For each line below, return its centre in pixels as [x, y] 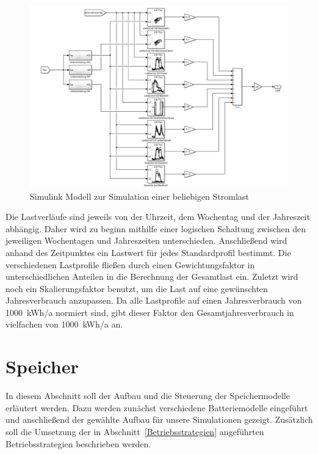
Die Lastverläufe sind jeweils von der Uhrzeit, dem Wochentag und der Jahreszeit [158, 217]
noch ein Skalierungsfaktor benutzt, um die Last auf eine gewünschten [137, 288]
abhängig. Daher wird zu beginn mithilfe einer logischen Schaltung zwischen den [156, 228]
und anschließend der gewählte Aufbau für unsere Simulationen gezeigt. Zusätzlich [159, 419]
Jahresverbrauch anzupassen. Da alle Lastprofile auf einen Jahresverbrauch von [154, 300]
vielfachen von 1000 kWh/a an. [64, 324]
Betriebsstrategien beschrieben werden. [78, 443]
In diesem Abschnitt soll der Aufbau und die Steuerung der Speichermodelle [148, 396]
